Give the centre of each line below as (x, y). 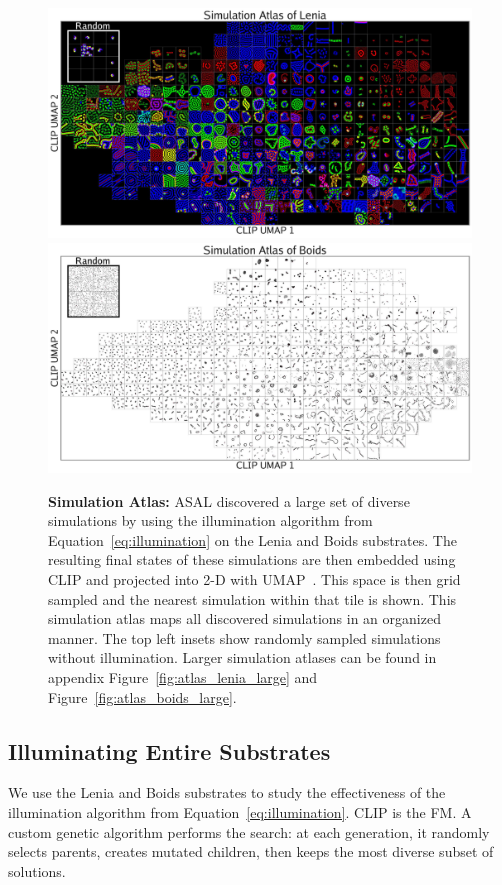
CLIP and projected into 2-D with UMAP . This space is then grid (254, 579)
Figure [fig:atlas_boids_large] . (142, 696)
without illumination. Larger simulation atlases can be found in (242, 657)
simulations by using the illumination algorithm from (210, 520)
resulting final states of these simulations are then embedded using (252, 559)
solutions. (37, 870)
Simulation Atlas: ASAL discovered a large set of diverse (229, 500)
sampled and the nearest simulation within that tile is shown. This (252, 598)
